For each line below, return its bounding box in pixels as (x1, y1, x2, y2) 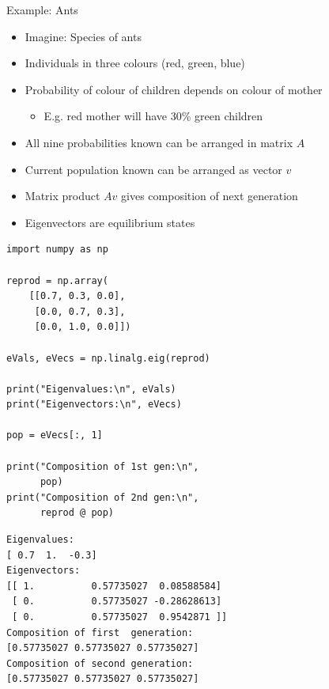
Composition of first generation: (6, 627, 194, 638)
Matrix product (25, 187, 100, 204)
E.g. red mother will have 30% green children (43, 108, 263, 124)
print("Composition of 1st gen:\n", (6, 460, 199, 472)
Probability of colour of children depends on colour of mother (25, 81, 323, 97)
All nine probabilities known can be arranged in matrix (25, 134, 293, 150)
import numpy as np (6, 244, 108, 256)
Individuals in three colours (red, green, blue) (25, 55, 245, 71)
